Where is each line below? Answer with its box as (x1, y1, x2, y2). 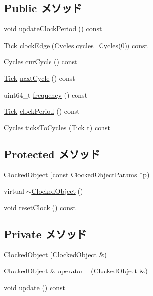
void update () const (4, 282, 65, 292)
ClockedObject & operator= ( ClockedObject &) (4, 266, 148, 276)
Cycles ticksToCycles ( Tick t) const (4, 122, 110, 132)
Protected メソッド (4, 146, 100, 161)
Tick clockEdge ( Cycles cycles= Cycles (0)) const (4, 40, 148, 50)
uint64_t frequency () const (4, 89, 88, 99)
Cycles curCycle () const (4, 56, 77, 67)
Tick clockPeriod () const (4, 106, 80, 116)
